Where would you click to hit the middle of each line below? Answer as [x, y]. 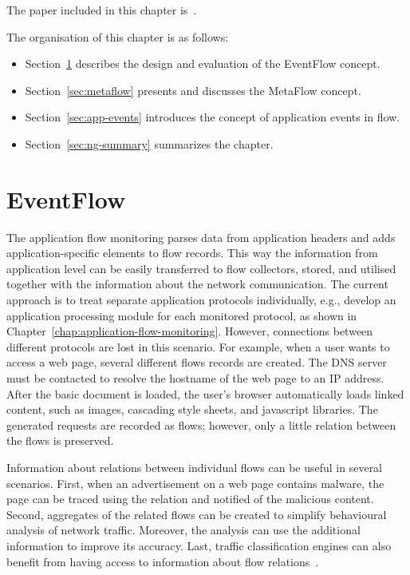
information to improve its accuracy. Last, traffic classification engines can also [199, 545]
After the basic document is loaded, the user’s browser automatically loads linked [205, 393]
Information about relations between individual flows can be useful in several [195, 467]
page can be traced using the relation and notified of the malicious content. [190, 499]
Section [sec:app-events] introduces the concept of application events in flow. [213, 117]
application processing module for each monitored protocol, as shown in [182, 315]
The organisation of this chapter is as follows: [118, 36]
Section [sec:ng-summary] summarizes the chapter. [149, 143]
